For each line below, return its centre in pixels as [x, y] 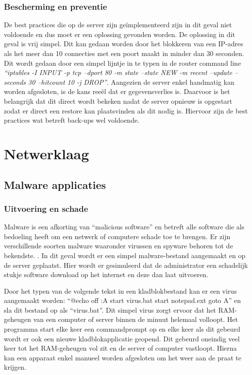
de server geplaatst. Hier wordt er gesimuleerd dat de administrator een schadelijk [126, 265]
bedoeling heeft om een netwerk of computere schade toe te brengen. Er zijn [117, 236]
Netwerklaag [47, 153]
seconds [15, 82]
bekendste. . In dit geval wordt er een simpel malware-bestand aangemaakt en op [125, 255]
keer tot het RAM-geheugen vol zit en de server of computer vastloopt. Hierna [120, 348]
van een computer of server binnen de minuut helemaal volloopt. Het [136, 319]
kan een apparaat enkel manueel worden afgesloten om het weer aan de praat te [123, 357]
